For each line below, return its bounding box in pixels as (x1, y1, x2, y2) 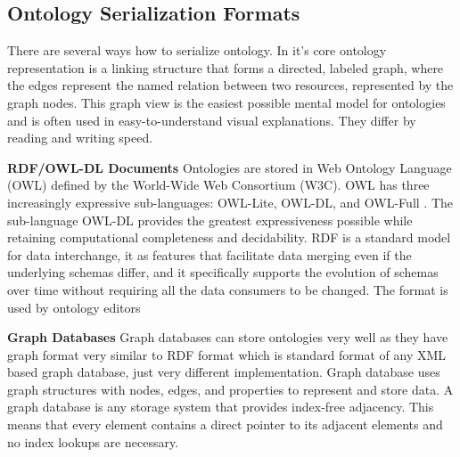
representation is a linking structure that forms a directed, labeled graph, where (7, 58, 444, 77)
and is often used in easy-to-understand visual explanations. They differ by (7, 110, 416, 129)
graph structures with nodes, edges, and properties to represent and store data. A (7, 379, 454, 398)
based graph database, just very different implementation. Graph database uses (7, 363, 440, 381)
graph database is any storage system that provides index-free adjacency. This (7, 397, 434, 416)
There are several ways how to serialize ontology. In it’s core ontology (7, 41, 387, 60)
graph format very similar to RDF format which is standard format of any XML (7, 345, 447, 363)
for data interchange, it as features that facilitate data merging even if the (7, 245, 412, 264)
